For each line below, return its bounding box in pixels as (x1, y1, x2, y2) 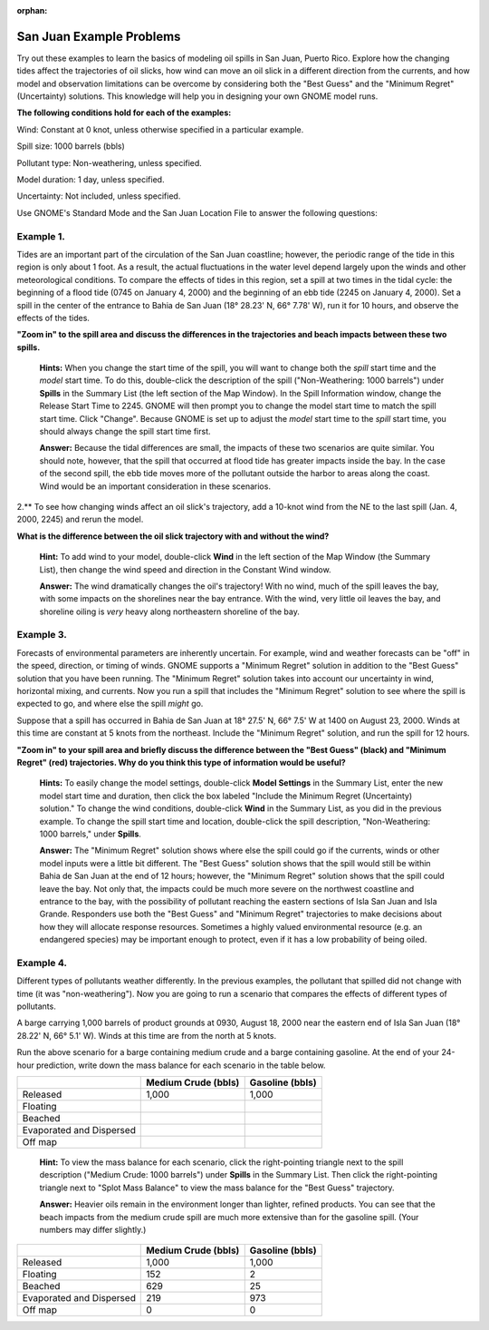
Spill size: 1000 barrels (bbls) (16, 141, 126, 152)
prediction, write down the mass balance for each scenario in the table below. (36, 1060, 326, 1071)
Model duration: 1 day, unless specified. (16, 174, 165, 185)
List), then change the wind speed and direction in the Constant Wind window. (39, 563, 331, 575)
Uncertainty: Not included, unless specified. (16, 191, 181, 201)
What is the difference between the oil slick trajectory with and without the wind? (16, 531, 330, 542)
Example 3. (16, 629, 67, 641)
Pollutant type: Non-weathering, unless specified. (16, 157, 203, 168)
